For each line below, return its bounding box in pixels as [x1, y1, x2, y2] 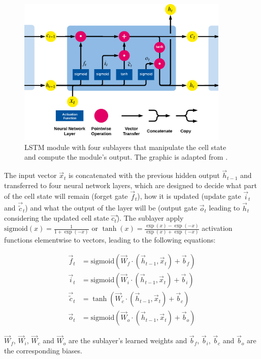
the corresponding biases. [4, 345, 82, 355]
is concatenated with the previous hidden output [68, 170, 220, 181]
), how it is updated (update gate [137, 191, 241, 201]
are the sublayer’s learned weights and [68, 335, 187, 346]
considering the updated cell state [4, 213, 109, 223]
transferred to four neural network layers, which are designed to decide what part [4, 179, 257, 190]
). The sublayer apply [116, 213, 184, 223]
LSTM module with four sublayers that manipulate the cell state [24, 141, 226, 152]
